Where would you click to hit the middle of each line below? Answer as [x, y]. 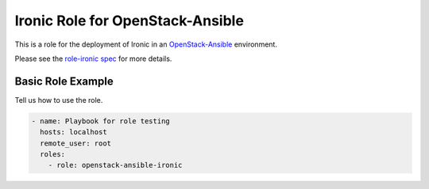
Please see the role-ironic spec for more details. [93, 59]
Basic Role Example [64, 81]
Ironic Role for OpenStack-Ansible [129, 21]
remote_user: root [75, 143]
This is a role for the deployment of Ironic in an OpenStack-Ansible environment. [146, 44]
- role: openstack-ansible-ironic [115, 165]
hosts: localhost [73, 132]
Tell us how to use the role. [59, 100]
